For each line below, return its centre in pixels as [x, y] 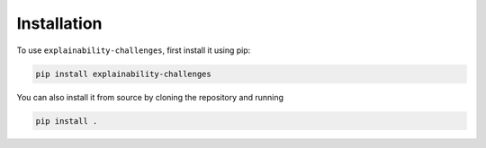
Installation [59, 23]
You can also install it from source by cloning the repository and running [150, 97]
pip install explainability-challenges [123, 74]
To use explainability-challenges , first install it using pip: [134, 50]
